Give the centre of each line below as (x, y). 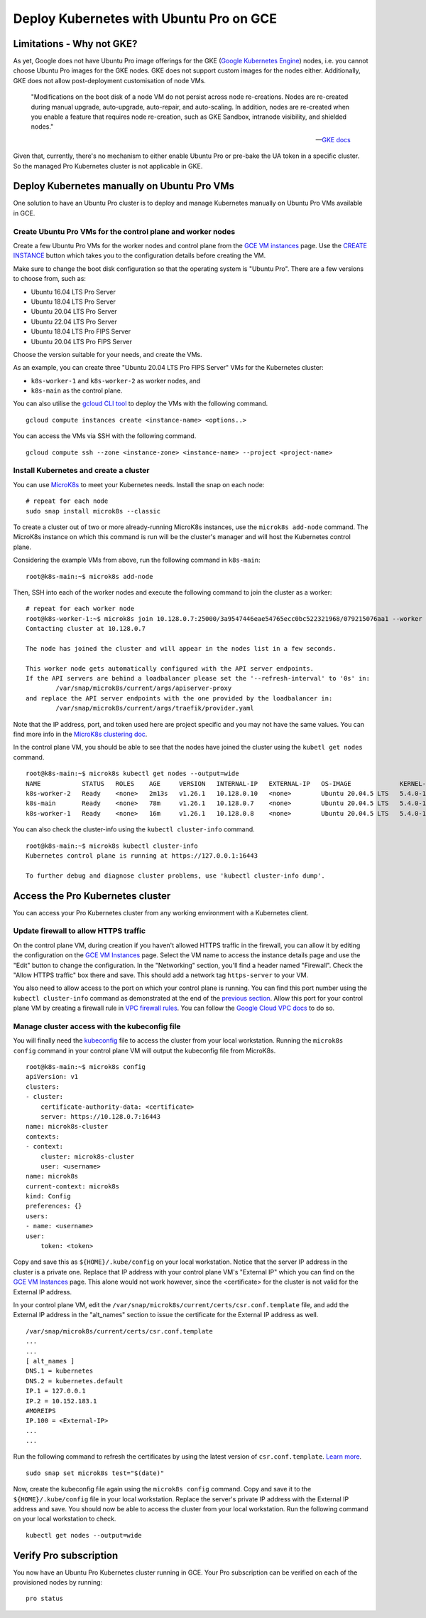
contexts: (43, 1137)
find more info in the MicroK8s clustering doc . (80, 734)
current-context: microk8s (73, 1186)
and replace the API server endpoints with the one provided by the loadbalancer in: (179, 698)
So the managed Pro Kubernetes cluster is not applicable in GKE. (108, 166)
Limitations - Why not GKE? (75, 44)
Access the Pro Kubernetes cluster (92, 896)
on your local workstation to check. (65, 1519)
